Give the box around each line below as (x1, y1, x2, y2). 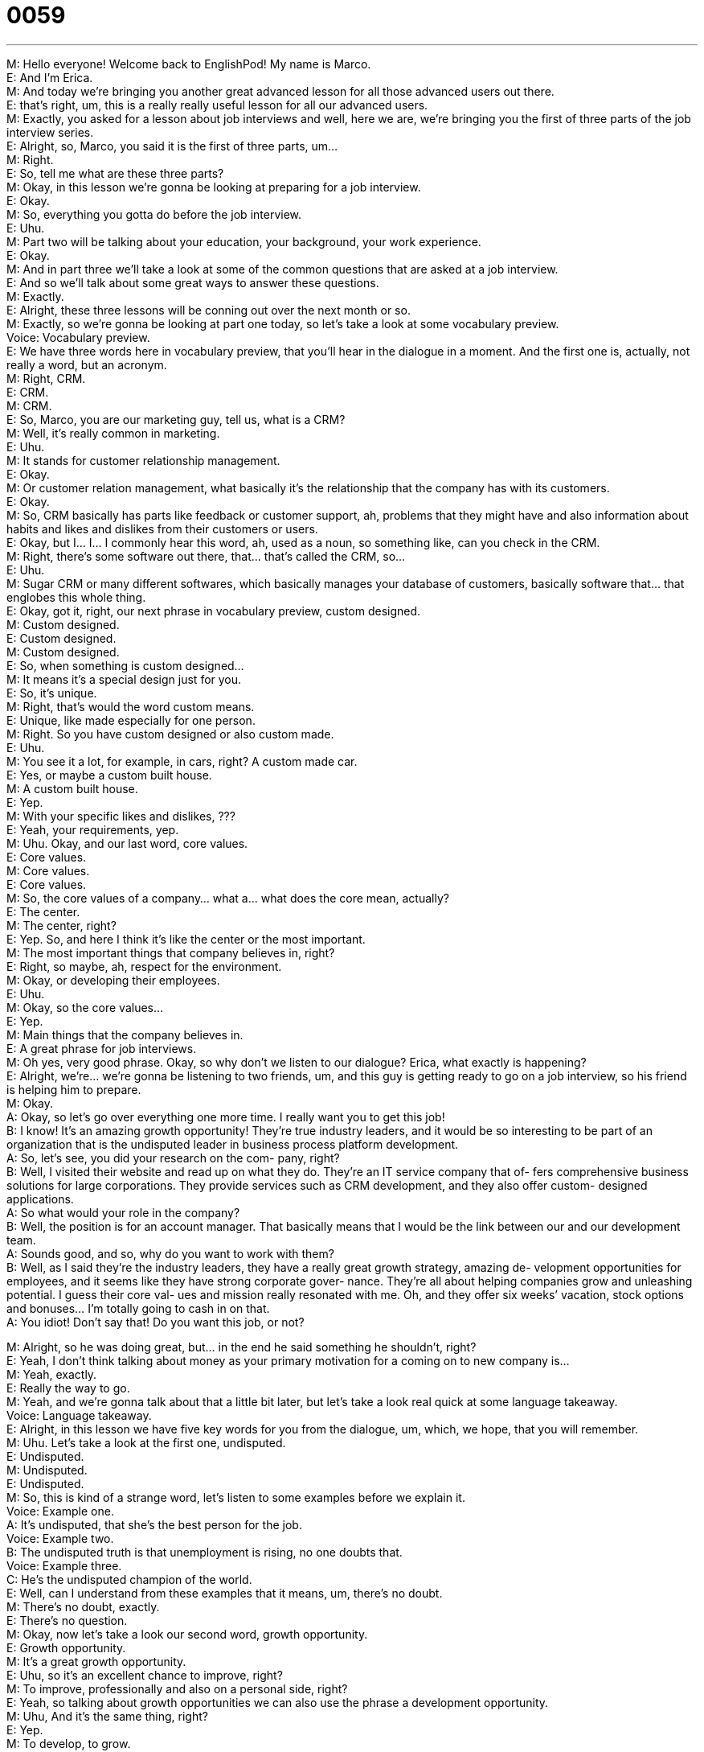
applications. (6, 1191, 74, 1206)
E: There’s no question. (6, 1613, 128, 1627)
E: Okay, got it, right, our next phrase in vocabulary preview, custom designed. (6, 603, 421, 618)
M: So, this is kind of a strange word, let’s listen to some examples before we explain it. (6, 1490, 465, 1504)
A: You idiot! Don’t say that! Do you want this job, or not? (6, 1314, 305, 1329)
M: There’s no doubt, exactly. (6, 1599, 160, 1614)
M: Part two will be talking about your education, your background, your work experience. (6, 234, 481, 249)
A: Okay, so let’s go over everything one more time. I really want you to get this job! (6, 1109, 445, 1124)
